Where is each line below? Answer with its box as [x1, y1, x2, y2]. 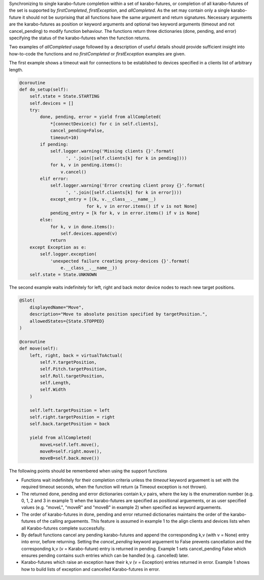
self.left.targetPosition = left [29, 407, 110, 413]
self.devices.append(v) [60, 231, 117, 236]
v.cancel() [60, 169, 87, 175]
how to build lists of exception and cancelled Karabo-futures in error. [21, 566, 160, 572]
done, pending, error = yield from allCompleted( [40, 114, 161, 120]
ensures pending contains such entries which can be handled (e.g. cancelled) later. [21, 553, 189, 558]
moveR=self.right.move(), [40, 449, 102, 454]
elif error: [40, 176, 68, 181]
